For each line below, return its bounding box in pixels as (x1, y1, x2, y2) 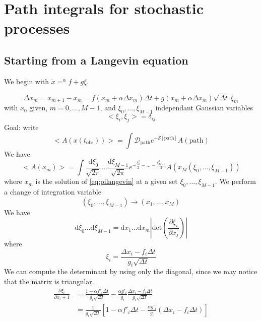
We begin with (4, 76, 49, 86)
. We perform (215, 176, 256, 186)
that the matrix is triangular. (4, 276, 94, 286)
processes (4, 18, 70, 38)
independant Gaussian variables (155, 102, 253, 113)
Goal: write (4, 121, 39, 132)
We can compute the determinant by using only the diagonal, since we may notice (4, 266, 257, 277)
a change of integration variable (4, 186, 101, 197)
